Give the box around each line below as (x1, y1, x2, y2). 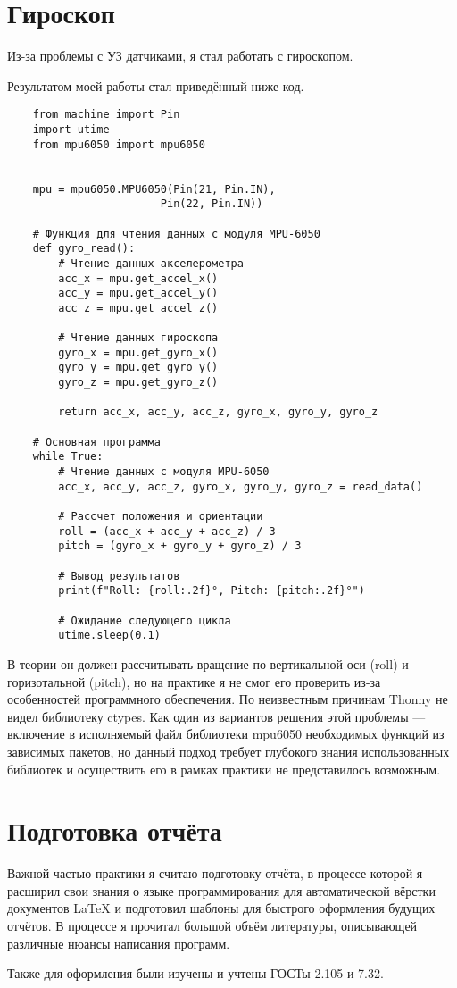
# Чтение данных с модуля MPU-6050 (58, 465, 270, 479)
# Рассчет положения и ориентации (58, 510, 263, 523)
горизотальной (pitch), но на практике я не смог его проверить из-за (7, 672, 381, 691)
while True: (32, 450, 104, 464)
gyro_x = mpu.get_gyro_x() (58, 346, 219, 359)
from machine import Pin (32, 108, 180, 121)
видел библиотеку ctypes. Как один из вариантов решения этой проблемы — (7, 707, 426, 725)
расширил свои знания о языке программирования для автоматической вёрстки (7, 881, 436, 900)
